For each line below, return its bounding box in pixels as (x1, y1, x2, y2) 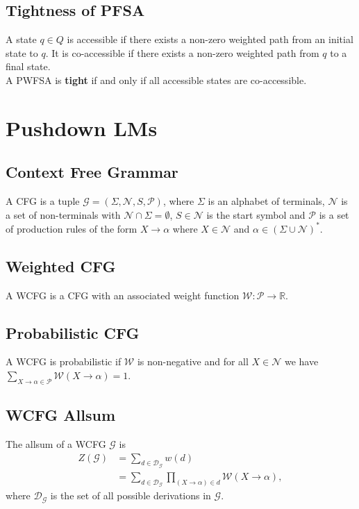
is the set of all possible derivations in (50, 488, 211, 503)
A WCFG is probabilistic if (6, 354, 122, 369)
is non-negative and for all (137, 354, 249, 369)
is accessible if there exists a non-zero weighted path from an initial (67, 32, 353, 47)
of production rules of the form (6, 221, 137, 235)
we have (284, 354, 319, 369)
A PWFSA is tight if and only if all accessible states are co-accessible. (6, 72, 307, 87)
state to (6, 45, 38, 60)
